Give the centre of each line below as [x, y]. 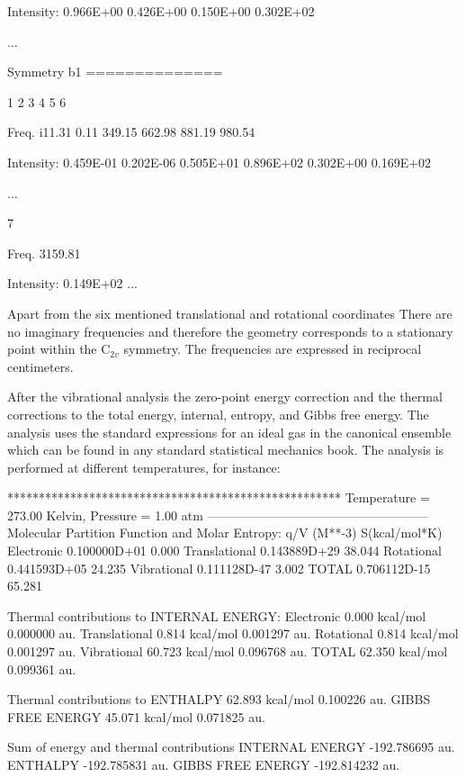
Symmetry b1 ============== [115, 72]
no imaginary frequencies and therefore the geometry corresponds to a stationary [230, 331]
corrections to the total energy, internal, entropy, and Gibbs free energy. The [218, 414]
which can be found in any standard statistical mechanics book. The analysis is [226, 450]
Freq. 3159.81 [44, 253]
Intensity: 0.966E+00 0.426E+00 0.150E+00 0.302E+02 [161, 11]
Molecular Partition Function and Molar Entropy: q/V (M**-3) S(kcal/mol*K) [225, 533]
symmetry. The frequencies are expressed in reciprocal [273, 349]
